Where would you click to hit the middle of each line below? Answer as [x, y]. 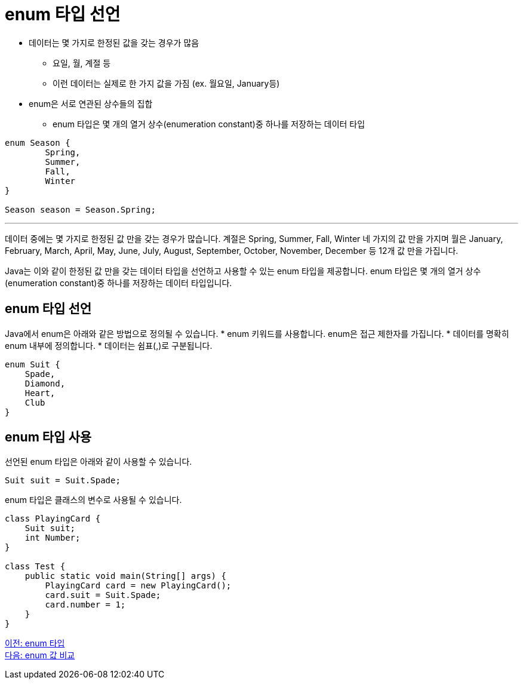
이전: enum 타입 [35, 643]
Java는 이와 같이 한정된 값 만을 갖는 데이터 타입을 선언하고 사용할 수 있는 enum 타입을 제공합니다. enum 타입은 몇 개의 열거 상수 [243, 271]
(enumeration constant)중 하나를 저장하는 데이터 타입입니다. [119, 283]
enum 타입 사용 [48, 437]
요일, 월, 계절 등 [82, 63]
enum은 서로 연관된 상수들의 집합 [91, 103]
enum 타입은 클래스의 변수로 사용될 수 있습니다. [93, 500]
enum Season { [38, 142]
